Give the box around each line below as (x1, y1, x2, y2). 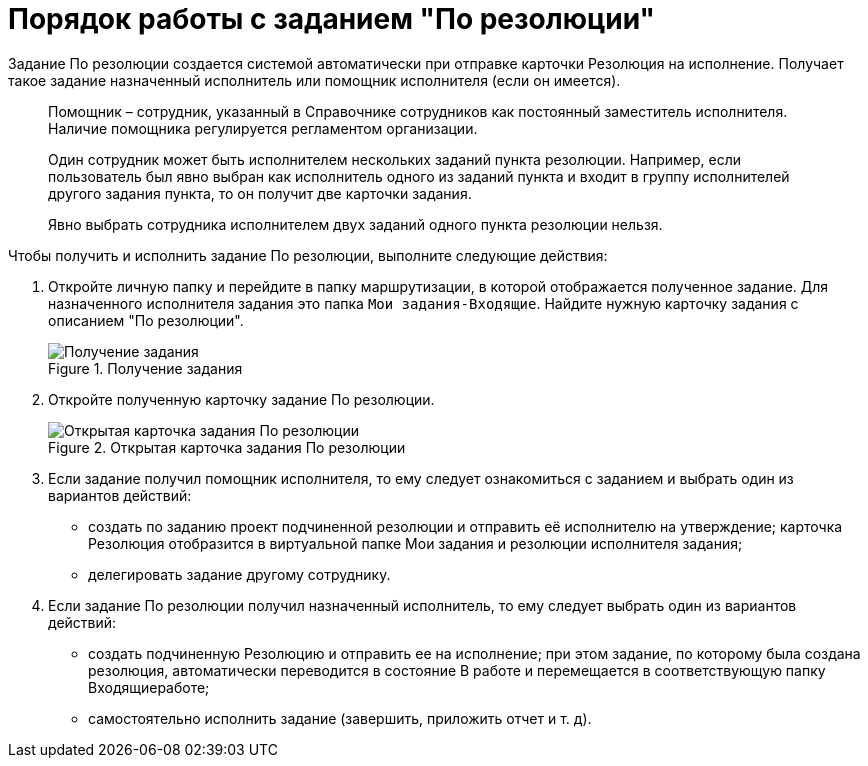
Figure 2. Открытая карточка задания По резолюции (48, 438, 406, 456)
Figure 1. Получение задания (48, 359, 243, 377)
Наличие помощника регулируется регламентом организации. (48, 119, 478, 137)
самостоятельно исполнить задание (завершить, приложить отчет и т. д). (88, 709, 592, 727)
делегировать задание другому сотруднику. (88, 565, 391, 583)
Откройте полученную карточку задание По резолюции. (48, 390, 435, 408)
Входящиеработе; (88, 678, 210, 696)
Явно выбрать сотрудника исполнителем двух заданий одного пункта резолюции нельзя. (48, 215, 663, 233)
